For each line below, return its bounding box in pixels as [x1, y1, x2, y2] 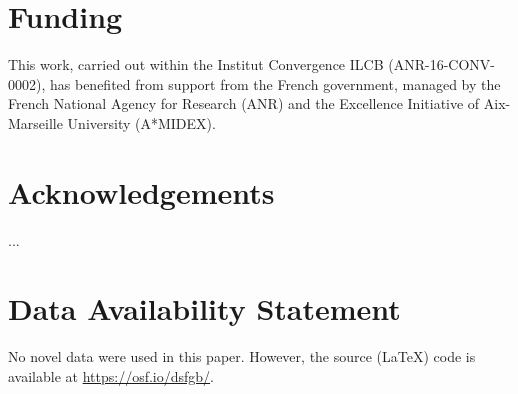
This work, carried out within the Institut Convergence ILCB [8, 54, 384, 75]
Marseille [8, 112, 63, 133]
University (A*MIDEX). [67, 112, 216, 133]
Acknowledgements [8, 171, 275, 212]
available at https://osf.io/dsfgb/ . [8, 365, 215, 386]
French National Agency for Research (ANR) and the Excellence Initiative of [8, 93, 480, 114]
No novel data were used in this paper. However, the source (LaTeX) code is [8, 346, 476, 367]
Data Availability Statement [8, 288, 401, 329]
